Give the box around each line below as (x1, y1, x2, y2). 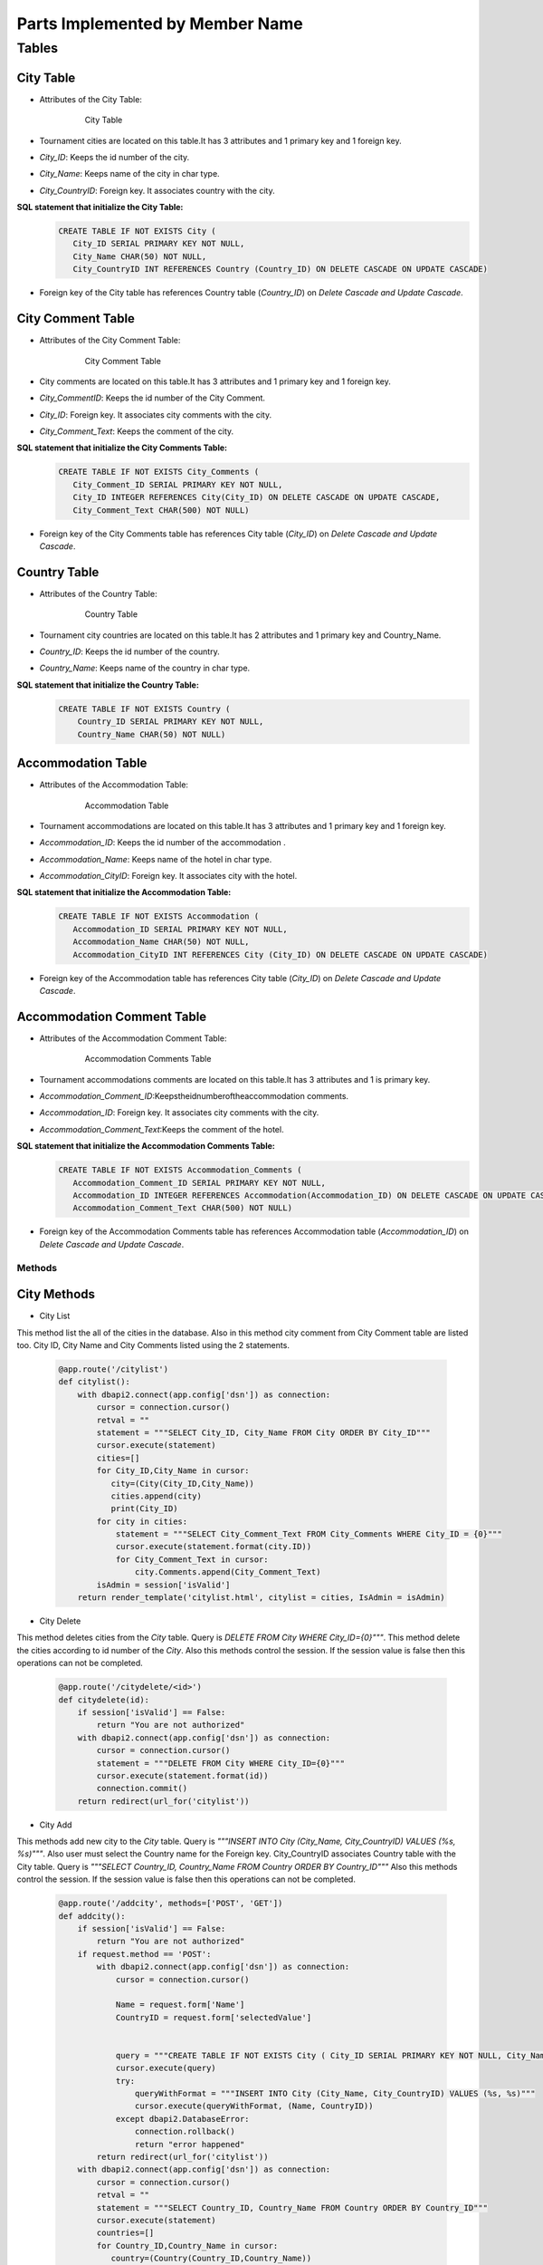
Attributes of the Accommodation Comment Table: (39, 1033, 227, 1044)
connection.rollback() (134, 2126, 235, 2137)
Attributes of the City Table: (39, 93, 142, 104)
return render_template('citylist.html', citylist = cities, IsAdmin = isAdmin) (77, 1593, 445, 1603)
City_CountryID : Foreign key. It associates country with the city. (39, 185, 275, 196)
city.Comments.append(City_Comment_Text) (134, 1567, 321, 1577)
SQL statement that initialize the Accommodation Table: (16, 887, 232, 898)
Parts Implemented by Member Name (16, 14, 303, 34)
